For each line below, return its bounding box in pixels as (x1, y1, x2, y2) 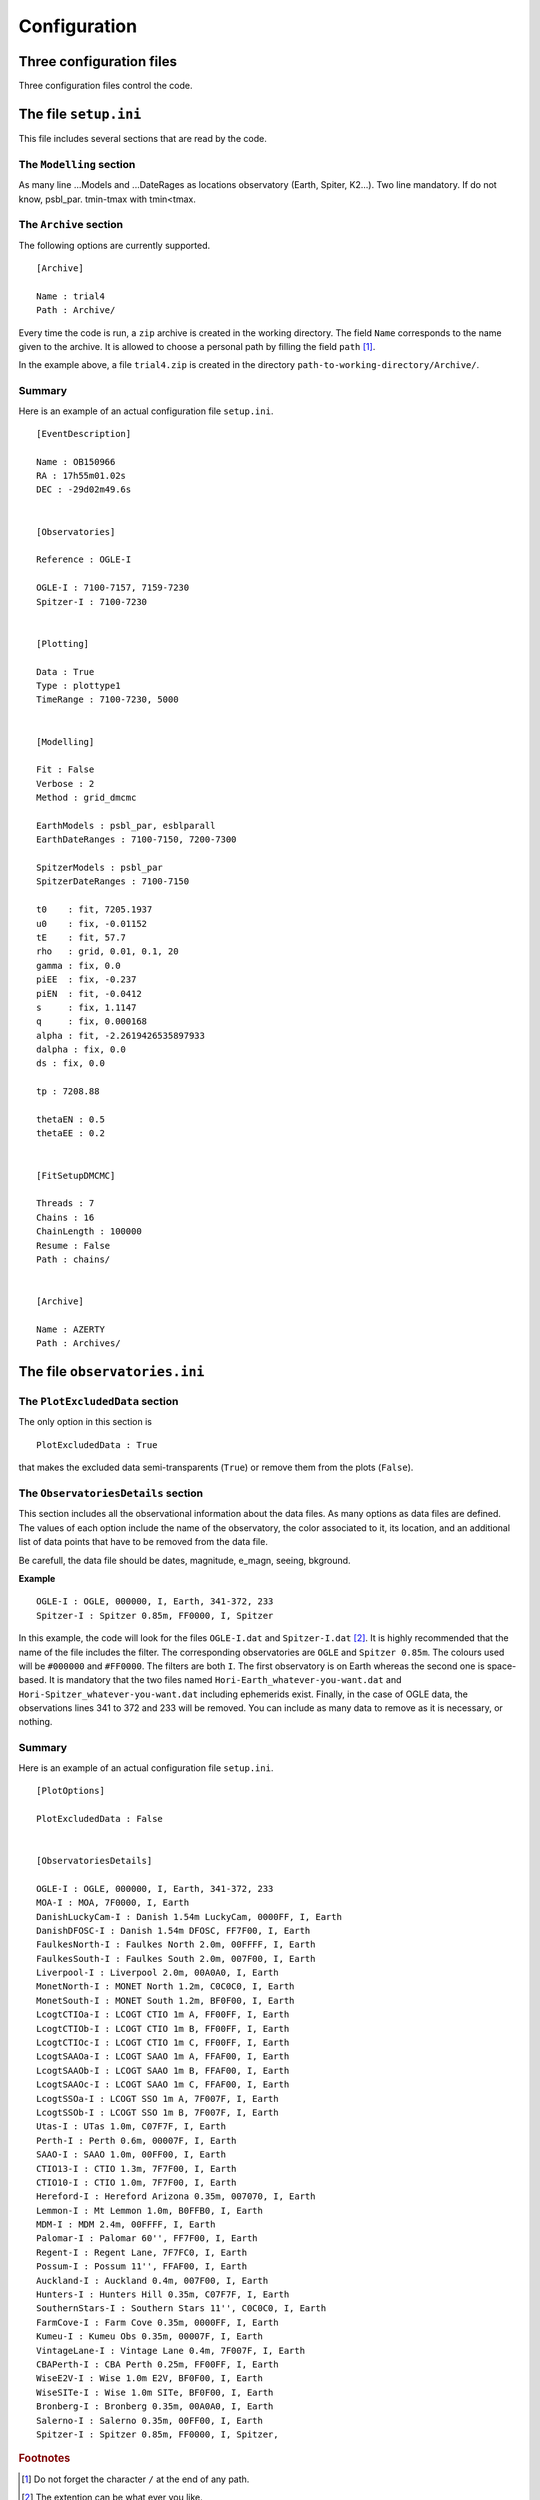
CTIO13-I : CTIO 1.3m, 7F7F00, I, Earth (36, 2163, 237, 2174)
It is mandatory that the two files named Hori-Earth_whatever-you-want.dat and (48, 1674, 402, 1686)
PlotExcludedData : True (36, 1439, 158, 1450)
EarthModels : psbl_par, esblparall (36, 820, 216, 831)
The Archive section (18, 218, 124, 232)
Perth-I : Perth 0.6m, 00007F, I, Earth (36, 2135, 237, 2146)
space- (486, 1660, 517, 1672)
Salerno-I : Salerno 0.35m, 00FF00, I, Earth (36, 2415, 264, 2426)
